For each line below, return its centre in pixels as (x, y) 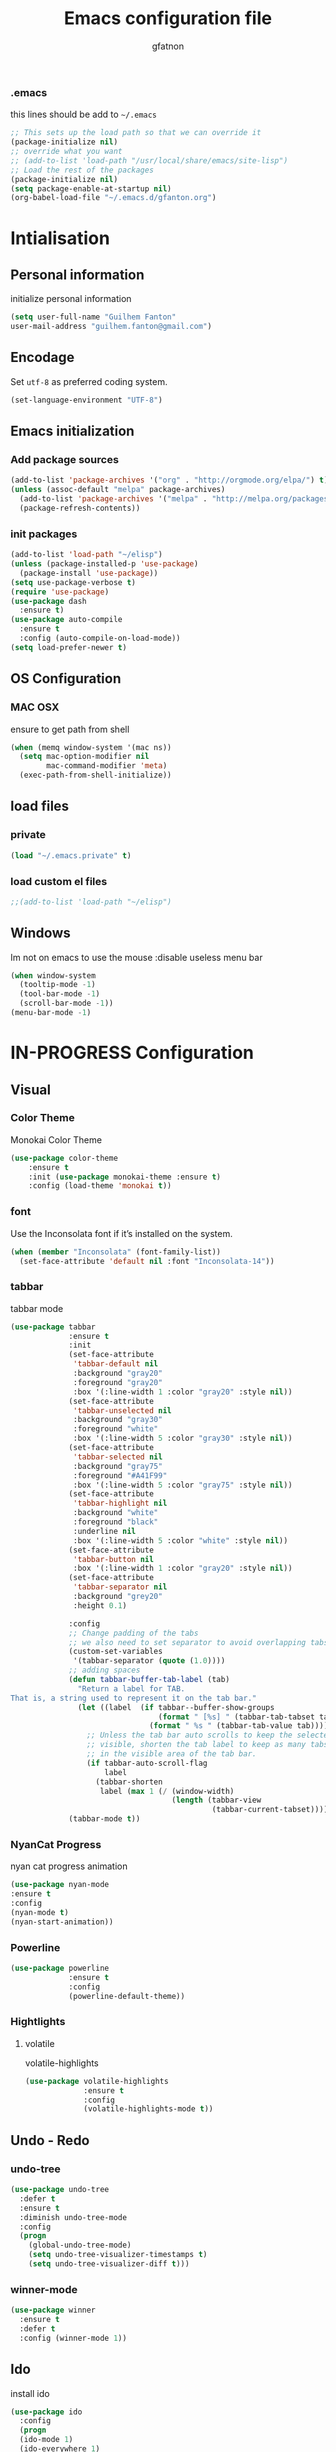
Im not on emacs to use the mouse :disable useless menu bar (136, 957)
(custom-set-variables (115, 1652)
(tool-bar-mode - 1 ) (60, 994)
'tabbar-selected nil (118, 1457)
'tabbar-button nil (114, 1559)
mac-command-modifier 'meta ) (107, 766)
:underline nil (105, 1531)
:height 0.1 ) (100, 1605)
